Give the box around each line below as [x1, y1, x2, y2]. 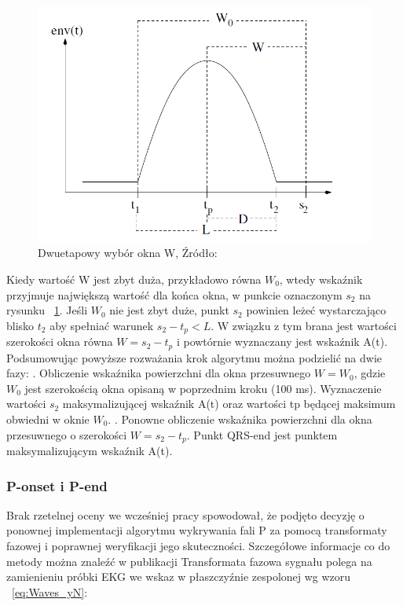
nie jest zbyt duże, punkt [109, 302, 229, 318]
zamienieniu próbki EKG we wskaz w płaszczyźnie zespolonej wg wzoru [6, 568, 351, 585]
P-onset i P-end [6, 476, 108, 495]
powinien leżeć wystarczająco [246, 302, 387, 318]
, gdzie [354, 365, 386, 381]
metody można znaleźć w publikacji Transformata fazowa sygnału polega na [6, 553, 372, 569]
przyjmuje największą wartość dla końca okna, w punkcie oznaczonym [6, 286, 343, 303]
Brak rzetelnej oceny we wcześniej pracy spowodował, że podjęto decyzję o [6, 506, 365, 523]
